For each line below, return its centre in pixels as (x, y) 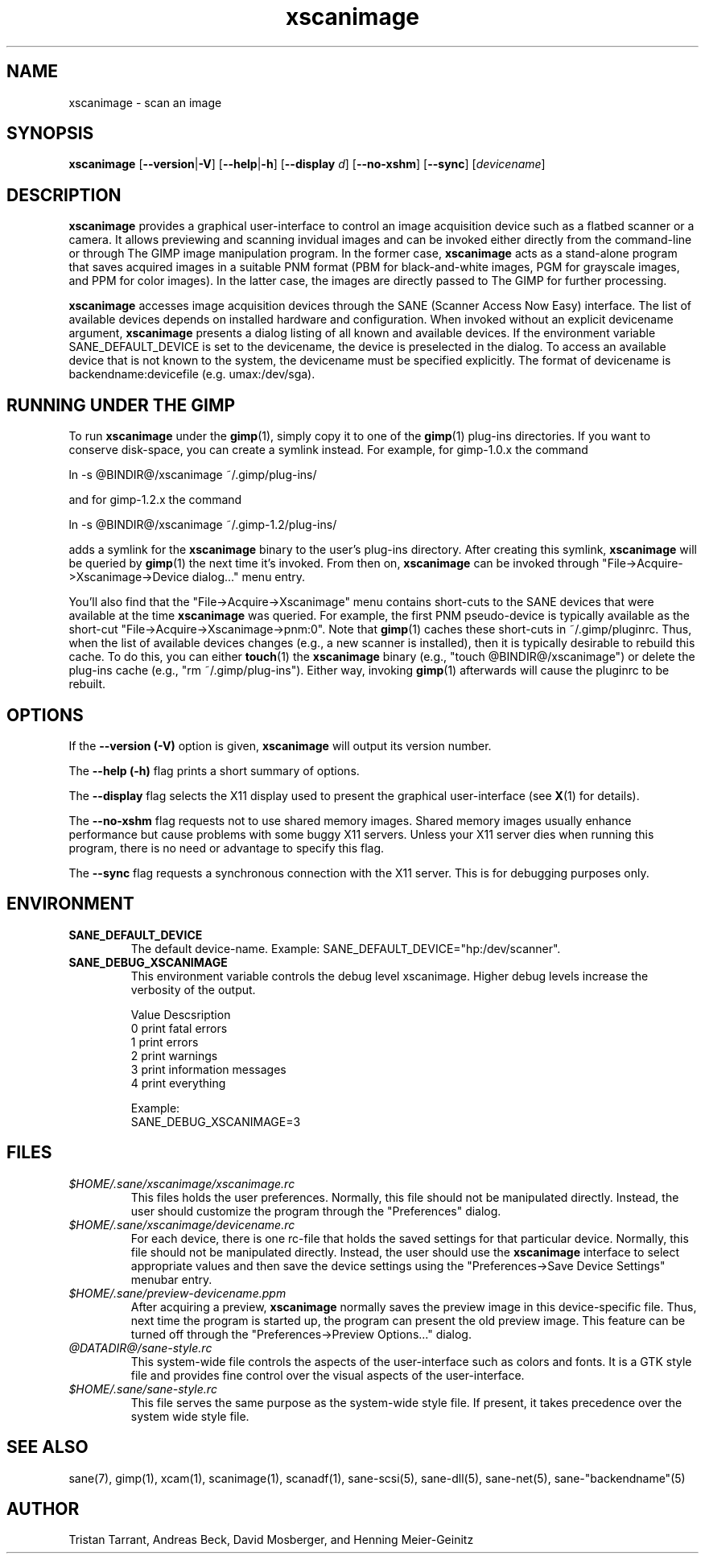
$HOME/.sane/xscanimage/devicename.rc (182, 1224)
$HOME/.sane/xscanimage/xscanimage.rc (182, 1183)
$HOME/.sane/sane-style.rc (143, 1389)
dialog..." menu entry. (249, 577)
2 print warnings (174, 1055)
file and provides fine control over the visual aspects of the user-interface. (328, 1375)
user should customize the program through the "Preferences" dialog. (316, 1211)
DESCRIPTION (64, 195)
